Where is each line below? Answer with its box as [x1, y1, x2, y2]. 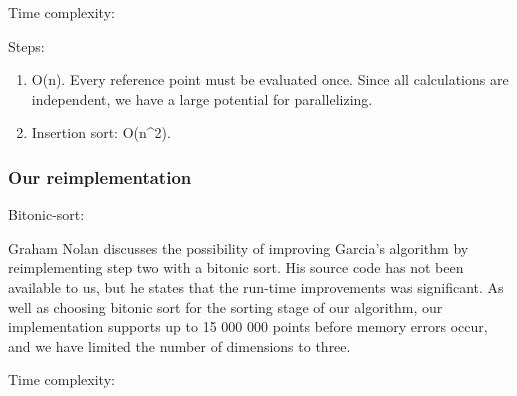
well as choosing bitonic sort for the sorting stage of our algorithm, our [8, 296, 443, 317]
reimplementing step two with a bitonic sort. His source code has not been [8, 257, 464, 278]
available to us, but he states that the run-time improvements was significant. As [8, 276, 504, 297]
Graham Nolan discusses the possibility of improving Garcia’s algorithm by [8, 237, 469, 258]
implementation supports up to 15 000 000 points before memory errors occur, [8, 316, 488, 337]
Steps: [8, 35, 45, 56]
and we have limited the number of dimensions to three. [8, 335, 351, 356]
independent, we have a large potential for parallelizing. [31, 88, 373, 109]
